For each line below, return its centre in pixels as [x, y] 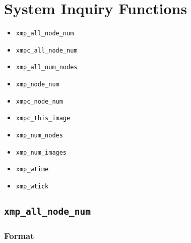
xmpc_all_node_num [47, 50]
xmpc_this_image [43, 118]
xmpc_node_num [39, 101]
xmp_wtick [32, 187]
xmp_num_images [41, 152]
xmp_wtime [32, 169]
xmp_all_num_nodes [47, 67]
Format [19, 235]
